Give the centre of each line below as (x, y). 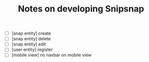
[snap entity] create (31, 33)
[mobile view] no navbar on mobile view (51, 55)
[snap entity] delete (31, 39)
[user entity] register (32, 50)
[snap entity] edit (29, 44)
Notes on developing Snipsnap (81, 9)
